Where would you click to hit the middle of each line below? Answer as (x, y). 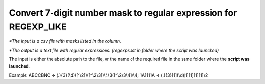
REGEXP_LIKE (38, 27)
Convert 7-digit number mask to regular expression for (123, 13)
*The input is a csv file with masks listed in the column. (65, 41)
